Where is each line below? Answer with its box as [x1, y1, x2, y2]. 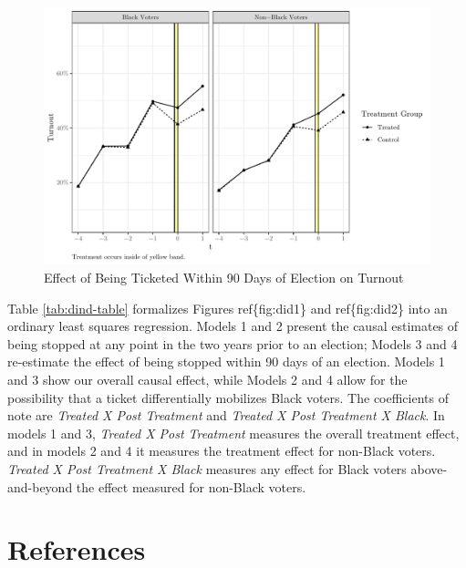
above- [410, 459, 448, 478]
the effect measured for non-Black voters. [76, 477, 306, 496]
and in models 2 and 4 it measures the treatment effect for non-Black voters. [7, 441, 436, 460]
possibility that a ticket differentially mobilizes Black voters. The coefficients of [7, 387, 449, 407]
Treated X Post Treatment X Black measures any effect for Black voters [7, 459, 407, 478]
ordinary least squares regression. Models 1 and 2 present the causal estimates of [7, 316, 459, 336]
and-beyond [7, 477, 73, 496]
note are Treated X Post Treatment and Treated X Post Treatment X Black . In [7, 406, 445, 425]
